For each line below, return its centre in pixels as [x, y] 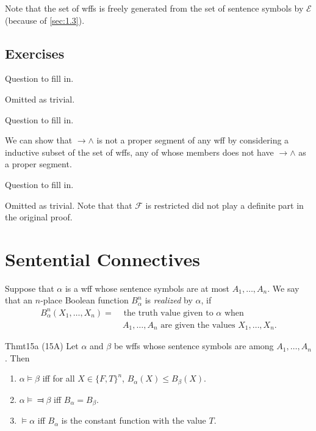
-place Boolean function [84, 300]
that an [19, 300]
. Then [17, 357]
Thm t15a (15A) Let [42, 346]
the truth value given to [168, 313]
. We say [283, 288]
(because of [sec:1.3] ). [45, 20]
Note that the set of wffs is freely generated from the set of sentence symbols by [154, 8]
